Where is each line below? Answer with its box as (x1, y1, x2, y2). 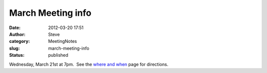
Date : (9, 25, 21, 31)
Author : (9, 31, 26, 37)
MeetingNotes (48, 38, 77, 44)
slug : (9, 45, 20, 51)
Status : (9, 52, 25, 58)
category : (9, 38, 30, 44)
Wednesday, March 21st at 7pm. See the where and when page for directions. (9, 61, 169, 67)
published (48, 52, 69, 58)
